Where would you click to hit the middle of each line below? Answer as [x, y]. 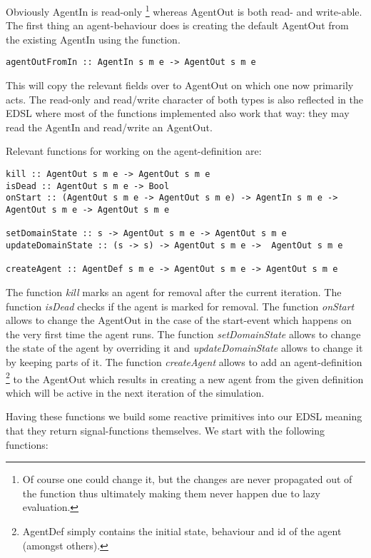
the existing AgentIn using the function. [93, 39]
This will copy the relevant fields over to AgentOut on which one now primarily [180, 85]
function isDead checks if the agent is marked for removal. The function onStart [180, 306]
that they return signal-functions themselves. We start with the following [165, 430]
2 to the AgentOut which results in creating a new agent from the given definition [185, 377]
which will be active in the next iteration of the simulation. [135, 392]
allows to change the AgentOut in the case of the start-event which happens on [179, 320]
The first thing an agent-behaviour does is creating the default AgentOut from [177, 25]
